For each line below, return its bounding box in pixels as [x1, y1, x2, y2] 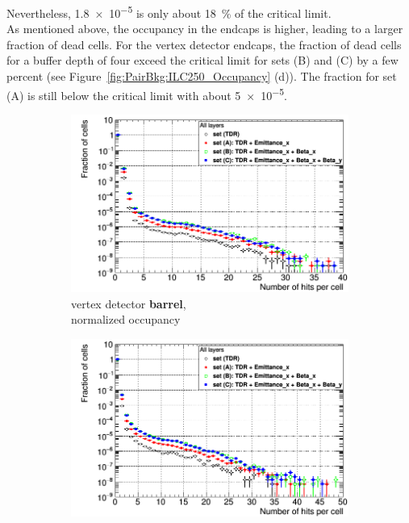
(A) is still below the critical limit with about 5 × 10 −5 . [6, 84, 288, 103]
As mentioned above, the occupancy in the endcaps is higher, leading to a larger [6, 20, 403, 37]
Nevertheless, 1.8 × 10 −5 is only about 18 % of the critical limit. [6, 2, 332, 21]
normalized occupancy [71, 311, 181, 328]
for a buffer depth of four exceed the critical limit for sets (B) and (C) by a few [6, 52, 399, 69]
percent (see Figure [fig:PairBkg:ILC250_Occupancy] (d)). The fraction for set [6, 68, 397, 85]
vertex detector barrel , [71, 295, 186, 312]
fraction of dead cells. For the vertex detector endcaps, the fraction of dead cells [6, 36, 402, 52]
